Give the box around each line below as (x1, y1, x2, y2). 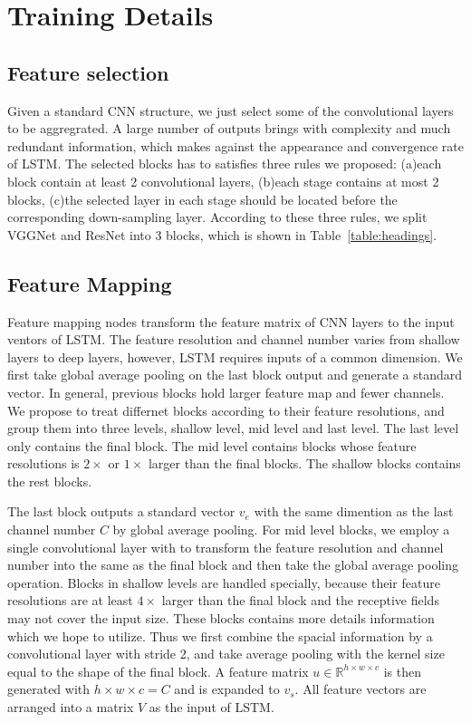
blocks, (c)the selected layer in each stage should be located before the (7, 189, 398, 208)
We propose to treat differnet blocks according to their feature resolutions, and (7, 400, 445, 419)
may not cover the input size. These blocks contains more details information (7, 609, 435, 628)
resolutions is (7, 454, 80, 473)
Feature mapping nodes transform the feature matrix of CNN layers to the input (7, 312, 455, 331)
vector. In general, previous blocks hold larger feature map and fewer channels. (7, 382, 445, 401)
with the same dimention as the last (254, 502, 454, 521)
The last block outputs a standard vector (7, 502, 235, 521)
